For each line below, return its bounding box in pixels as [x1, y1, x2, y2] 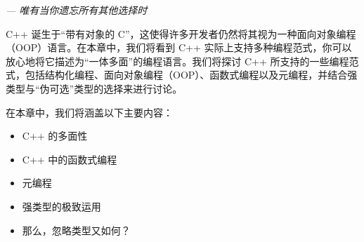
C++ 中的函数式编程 [22, 152, 117, 166]
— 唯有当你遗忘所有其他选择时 [6, 3, 148, 17]
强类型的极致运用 [22, 199, 101, 213]
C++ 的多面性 [22, 128, 88, 143]
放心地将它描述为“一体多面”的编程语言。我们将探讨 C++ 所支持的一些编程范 [6, 53, 359, 68]
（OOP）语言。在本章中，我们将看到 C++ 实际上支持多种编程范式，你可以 [6, 40, 352, 55]
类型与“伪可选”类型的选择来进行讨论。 [6, 81, 183, 95]
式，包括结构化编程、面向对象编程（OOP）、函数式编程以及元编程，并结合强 [6, 67, 358, 82]
